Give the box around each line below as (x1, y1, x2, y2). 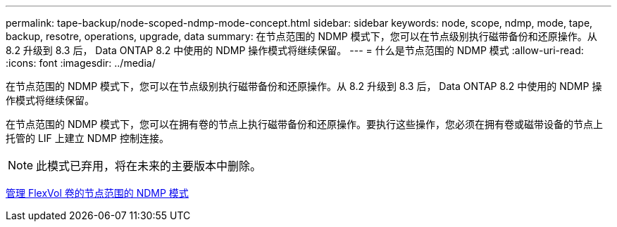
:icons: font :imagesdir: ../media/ (6, 57, 156, 69)
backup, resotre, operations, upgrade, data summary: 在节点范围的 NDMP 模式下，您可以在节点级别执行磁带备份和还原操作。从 (6, 30, 597, 42)
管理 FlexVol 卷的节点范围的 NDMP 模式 (6, 187, 189, 199)
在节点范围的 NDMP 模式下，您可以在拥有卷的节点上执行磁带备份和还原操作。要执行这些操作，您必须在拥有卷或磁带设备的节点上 (6, 118, 604, 130)
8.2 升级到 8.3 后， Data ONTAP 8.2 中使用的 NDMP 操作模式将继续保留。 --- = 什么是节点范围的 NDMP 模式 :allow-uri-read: (6, 44, 584, 56)
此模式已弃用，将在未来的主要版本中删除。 (36, 159, 262, 173)
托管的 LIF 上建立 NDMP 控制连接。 (6, 132, 169, 144)
